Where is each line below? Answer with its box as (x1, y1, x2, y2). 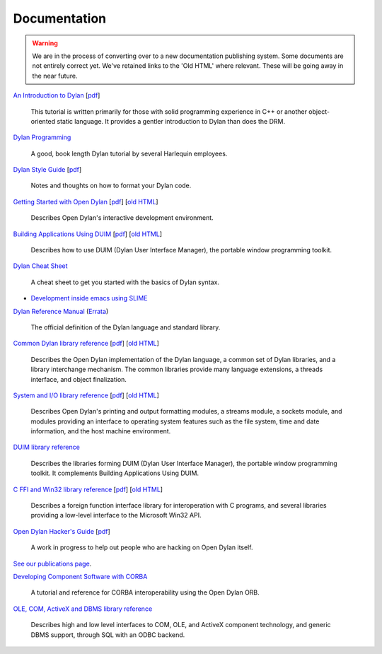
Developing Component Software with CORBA (13, 573, 148, 580)
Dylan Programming (13, 133, 71, 141)
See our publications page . (13, 559, 92, 568)
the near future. (32, 71, 78, 80)
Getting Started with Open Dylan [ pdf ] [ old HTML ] (13, 197, 158, 206)
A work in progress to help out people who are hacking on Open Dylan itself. (30, 543, 253, 551)
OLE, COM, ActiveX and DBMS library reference (13, 605, 153, 613)
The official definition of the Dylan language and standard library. (30, 322, 221, 332)
